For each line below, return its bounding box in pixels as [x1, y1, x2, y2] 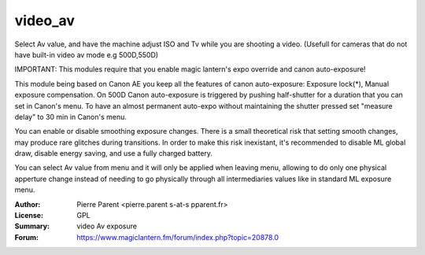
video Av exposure [76, 221, 138, 231]
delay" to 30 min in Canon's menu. [14, 112, 128, 121]
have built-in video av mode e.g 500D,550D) [14, 50, 159, 59]
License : [14, 211, 43, 220]
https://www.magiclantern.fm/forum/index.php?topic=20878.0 [76, 232, 279, 242]
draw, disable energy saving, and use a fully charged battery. [14, 149, 213, 158]
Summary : [14, 221, 50, 231]
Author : [14, 199, 41, 209]
